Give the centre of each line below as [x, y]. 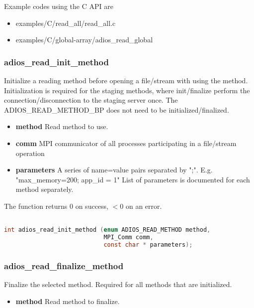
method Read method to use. [62, 126]
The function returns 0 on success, [56, 206]
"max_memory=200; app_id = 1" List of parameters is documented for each [133, 179]
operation [30, 153]
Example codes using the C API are [59, 6]
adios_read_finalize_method [64, 265]
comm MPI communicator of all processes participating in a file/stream [126, 143]
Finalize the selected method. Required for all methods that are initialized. [118, 284]
